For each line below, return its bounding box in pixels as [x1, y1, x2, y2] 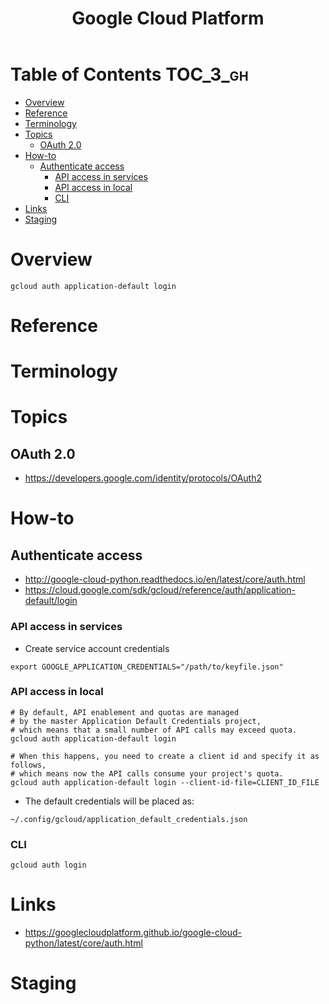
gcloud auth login [10, 860, 87, 871]
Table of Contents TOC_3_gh [10, 63, 249, 86]
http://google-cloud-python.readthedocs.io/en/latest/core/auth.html [24, 573, 306, 586]
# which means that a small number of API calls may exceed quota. [10, 725, 298, 735]
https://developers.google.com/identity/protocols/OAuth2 [24, 472, 262, 484]
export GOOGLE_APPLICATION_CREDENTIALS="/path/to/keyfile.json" [10, 662, 284, 672]
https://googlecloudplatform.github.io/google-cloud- [24, 927, 243, 939]
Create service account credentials [24, 642, 170, 654]
